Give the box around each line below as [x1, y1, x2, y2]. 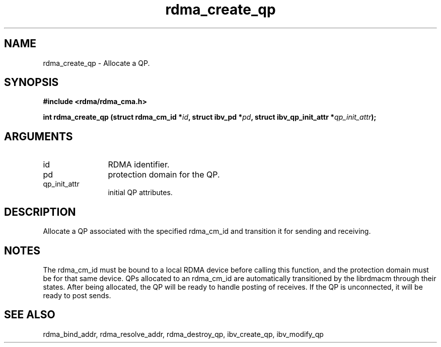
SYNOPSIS [4, 76, 59, 89]
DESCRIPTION [4, 205, 76, 218]
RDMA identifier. [108, 159, 170, 170]
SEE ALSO [4, 308, 55, 321]
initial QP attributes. [108, 188, 173, 197]
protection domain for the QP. [108, 169, 220, 180]
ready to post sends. [43, 291, 111, 300]
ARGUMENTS [4, 130, 73, 143]
